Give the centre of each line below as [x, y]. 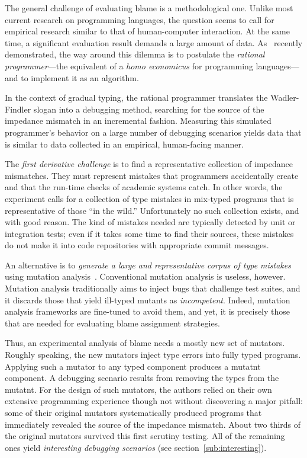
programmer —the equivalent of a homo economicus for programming [129, 65]
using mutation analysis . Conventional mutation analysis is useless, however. [145, 276]
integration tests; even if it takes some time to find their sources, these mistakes [149, 233]
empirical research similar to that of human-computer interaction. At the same [147, 31]
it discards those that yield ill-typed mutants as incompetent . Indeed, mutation [148, 300]
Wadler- [285, 97]
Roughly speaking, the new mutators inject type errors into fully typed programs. [153, 355]
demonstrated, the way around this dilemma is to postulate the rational [135, 54]
